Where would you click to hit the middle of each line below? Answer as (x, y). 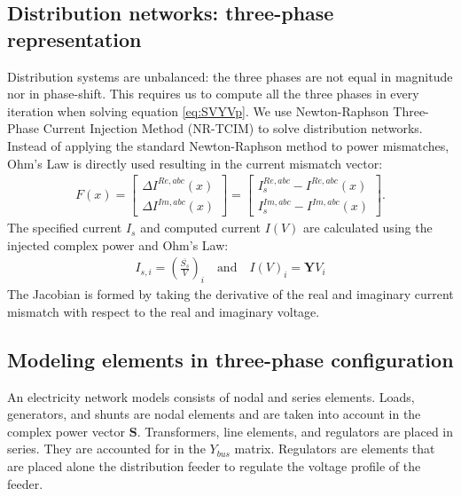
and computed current (200, 228)
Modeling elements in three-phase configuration (230, 359)
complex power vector (66, 431)
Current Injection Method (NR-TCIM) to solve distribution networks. (233, 128)
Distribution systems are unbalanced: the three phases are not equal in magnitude (230, 76)
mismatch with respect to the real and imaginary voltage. (164, 311)
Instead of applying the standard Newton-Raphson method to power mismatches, (228, 145)
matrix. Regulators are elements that (335, 449)
